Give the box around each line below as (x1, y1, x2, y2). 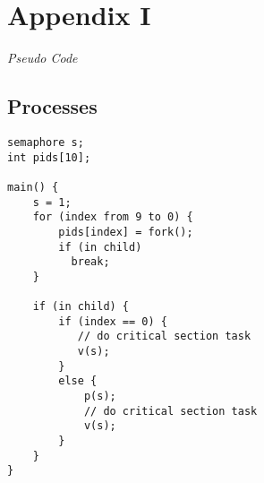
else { (58, 375, 98, 388)
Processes (7, 92, 98, 120)
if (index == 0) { (58, 315, 167, 328)
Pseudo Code (7, 48, 78, 67)
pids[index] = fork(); (58, 225, 193, 238)
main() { (7, 180, 59, 194)
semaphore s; (7, 135, 84, 149)
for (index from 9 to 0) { (32, 211, 193, 224)
